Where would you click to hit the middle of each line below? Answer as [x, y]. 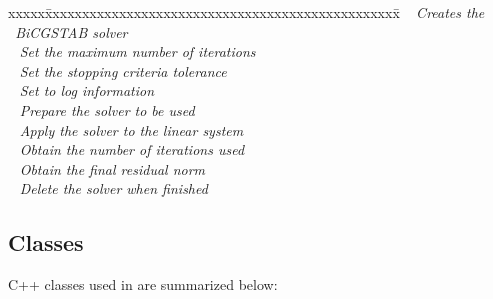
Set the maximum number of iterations [137, 51]
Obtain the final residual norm [112, 168]
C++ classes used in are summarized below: [143, 284]
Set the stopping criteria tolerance [123, 70]
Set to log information [87, 90]
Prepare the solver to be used [107, 109]
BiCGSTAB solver [71, 31]
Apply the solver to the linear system [131, 129]
